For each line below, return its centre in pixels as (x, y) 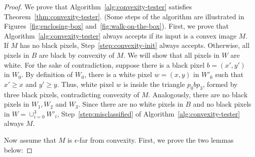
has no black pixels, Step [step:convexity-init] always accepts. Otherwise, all (135, 45)
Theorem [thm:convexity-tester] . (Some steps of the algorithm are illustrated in (124, 16)
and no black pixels (222, 104)
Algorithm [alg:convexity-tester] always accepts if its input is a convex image (120, 35)
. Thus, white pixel (85, 84)
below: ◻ (18, 149)
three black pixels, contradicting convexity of (72, 94)
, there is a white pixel (118, 74)
